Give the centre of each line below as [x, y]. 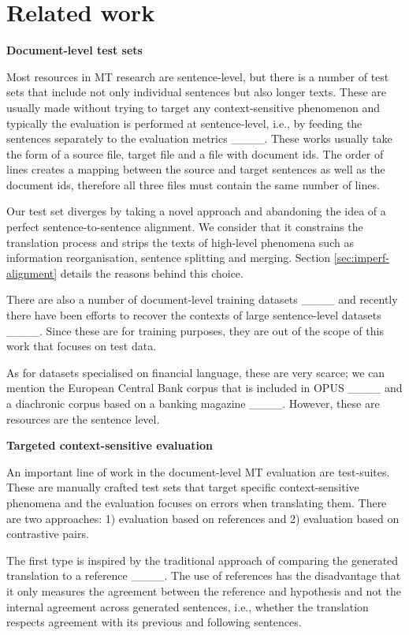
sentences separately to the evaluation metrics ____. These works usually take [199, 138]
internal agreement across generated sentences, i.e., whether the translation [188, 606]
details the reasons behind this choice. [152, 273]
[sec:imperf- [361, 258]
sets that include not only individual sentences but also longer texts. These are [197, 92]
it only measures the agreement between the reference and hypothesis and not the [204, 590]
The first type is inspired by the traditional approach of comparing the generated [203, 560]
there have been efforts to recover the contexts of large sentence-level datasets [194, 315]
